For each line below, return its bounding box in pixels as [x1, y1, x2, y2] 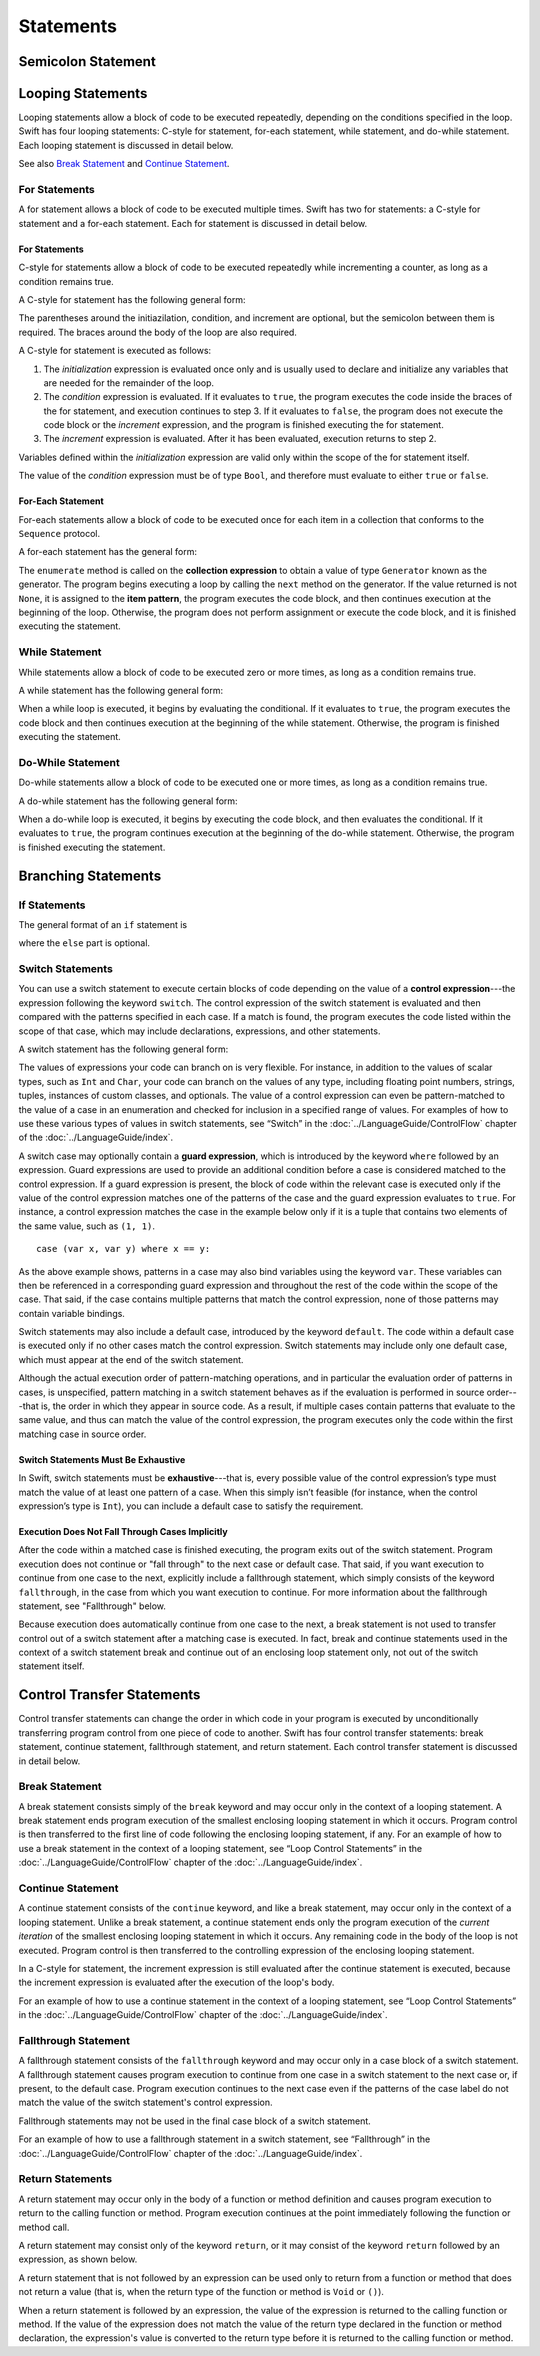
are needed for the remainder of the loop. [43, 376, 215, 389]
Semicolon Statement [18, 53, 157, 70]
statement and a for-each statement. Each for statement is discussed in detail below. [18, 217, 368, 229]
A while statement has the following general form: [18, 684, 224, 696]
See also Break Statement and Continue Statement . [18, 158, 230, 170]
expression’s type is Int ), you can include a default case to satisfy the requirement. [18, 1500, 364, 1512]
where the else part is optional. [18, 937, 150, 949]
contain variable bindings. [18, 1307, 125, 1319]
